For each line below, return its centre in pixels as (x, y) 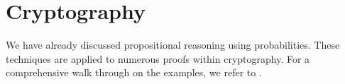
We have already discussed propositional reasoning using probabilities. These (173, 45)
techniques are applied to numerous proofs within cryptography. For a (158, 58)
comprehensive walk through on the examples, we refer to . (134, 72)
